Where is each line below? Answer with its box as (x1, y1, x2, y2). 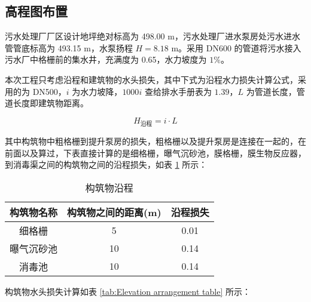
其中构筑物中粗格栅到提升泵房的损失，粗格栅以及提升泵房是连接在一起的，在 (5, 134, 306, 147)
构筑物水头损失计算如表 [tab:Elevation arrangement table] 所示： (5, 285, 251, 297)
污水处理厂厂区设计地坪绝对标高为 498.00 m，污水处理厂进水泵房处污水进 (5, 30, 292, 42)
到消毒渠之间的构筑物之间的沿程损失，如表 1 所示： (5, 158, 208, 171)
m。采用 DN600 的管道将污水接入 (171, 41, 301, 54)
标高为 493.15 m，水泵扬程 (29, 41, 133, 54)
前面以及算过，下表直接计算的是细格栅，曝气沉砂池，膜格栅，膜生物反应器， (5, 146, 306, 159)
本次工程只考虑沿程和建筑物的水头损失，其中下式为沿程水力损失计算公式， (5, 73, 298, 85)
